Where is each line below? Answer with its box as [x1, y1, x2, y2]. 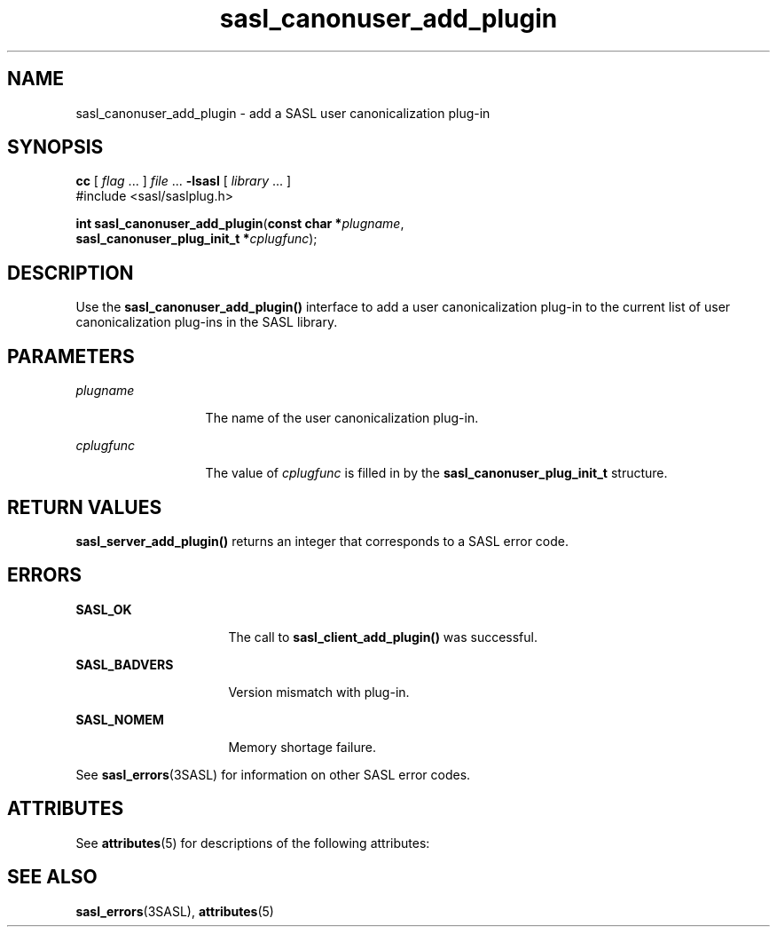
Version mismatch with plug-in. [228, 684, 410, 700]
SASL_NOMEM [75, 711, 164, 727]
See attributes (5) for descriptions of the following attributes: [75, 835, 430, 851]
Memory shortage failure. [228, 739, 377, 755]
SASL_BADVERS [75, 656, 174, 672]
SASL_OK [75, 601, 132, 617]
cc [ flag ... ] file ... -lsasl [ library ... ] [75, 173, 292, 189]
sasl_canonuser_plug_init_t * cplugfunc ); [75, 231, 318, 247]
